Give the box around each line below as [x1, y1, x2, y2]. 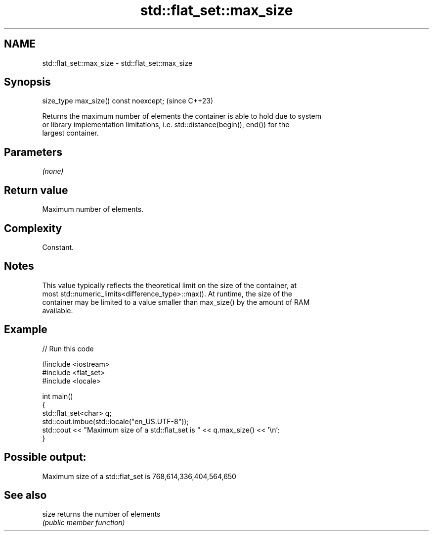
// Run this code [42, 344, 94, 353]
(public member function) [42, 518, 125, 527]
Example [4, 323, 47, 336]
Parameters [4, 146, 62, 158]
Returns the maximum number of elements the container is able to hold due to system [42, 112, 322, 121]
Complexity [4, 222, 62, 235]
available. [42, 306, 73, 315]
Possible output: [4, 451, 87, 464]
